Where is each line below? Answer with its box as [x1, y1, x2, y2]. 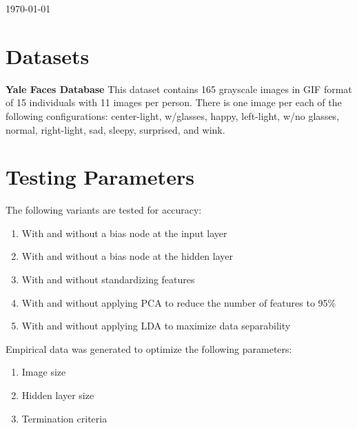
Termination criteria [21, 411, 108, 425]
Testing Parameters [6, 163, 194, 191]
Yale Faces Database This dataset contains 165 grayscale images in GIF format [6, 81, 352, 96]
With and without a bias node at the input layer [21, 225, 227, 240]
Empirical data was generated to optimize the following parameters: [6, 341, 292, 356]
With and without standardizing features [21, 272, 195, 286]
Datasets [6, 41, 90, 70]
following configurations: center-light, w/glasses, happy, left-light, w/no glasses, [6, 108, 340, 123]
